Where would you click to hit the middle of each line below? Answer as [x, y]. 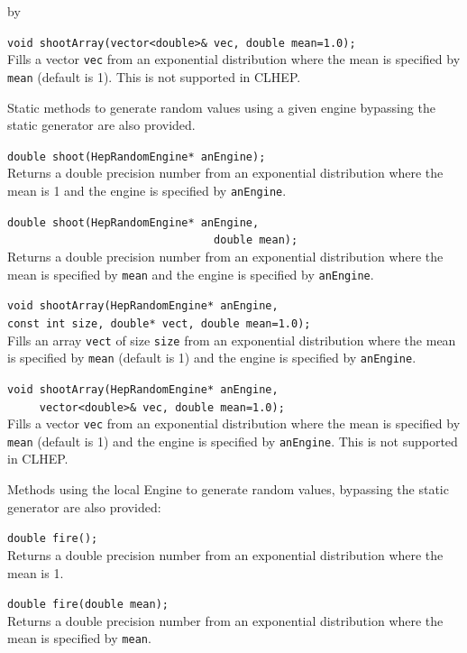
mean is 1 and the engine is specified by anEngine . [147, 190]
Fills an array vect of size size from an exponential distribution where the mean [232, 340]
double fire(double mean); [88, 605]
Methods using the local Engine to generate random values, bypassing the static [228, 489]
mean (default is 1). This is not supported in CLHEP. [154, 76]
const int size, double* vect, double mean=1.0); [159, 323]
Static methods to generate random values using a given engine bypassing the [221, 107]
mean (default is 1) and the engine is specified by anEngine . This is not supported [233, 441]
